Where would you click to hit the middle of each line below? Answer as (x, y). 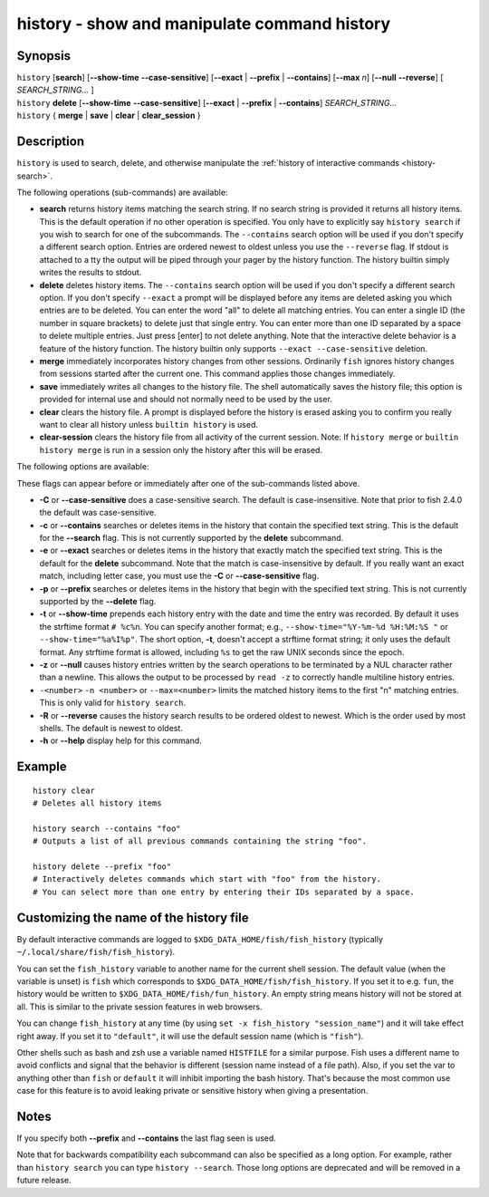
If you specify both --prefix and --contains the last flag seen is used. (146, 1138)
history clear (64, 790)
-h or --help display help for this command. (121, 741)
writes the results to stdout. (91, 273)
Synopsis (44, 56)
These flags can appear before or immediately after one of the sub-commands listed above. (188, 483)
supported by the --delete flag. (98, 602)
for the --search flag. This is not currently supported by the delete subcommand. (192, 538)
